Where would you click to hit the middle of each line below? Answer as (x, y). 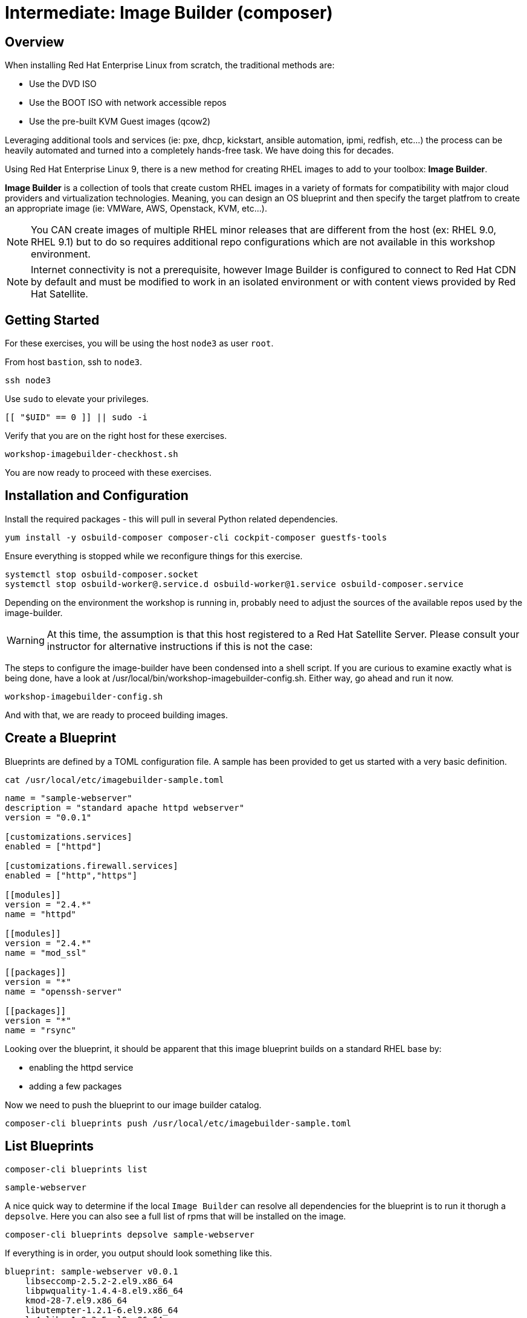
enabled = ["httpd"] (53, 846)
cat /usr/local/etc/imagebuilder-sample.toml (115, 780)
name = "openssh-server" (63, 991)
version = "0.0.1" (48, 817)
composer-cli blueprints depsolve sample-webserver (130, 1234)
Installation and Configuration (97, 496)
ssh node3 (28, 381)
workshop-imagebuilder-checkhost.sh (92, 454)
